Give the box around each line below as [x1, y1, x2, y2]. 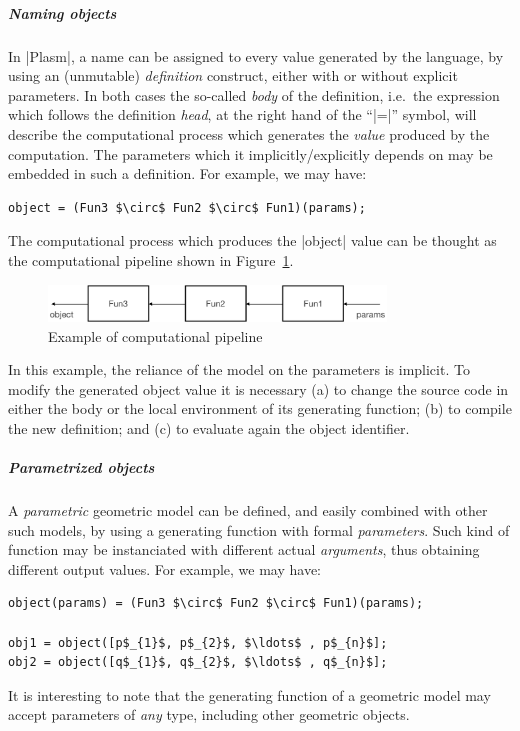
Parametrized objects [8, 457, 155, 478]
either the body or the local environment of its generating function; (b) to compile [8, 398, 512, 419]
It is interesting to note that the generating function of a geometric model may [8, 684, 491, 705]
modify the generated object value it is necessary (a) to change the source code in [8, 378, 509, 399]
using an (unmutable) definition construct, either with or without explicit [8, 65, 458, 86]
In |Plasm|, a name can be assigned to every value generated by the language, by [8, 45, 504, 66]
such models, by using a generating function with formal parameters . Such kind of [8, 519, 510, 540]
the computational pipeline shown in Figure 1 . [8, 249, 294, 270]
